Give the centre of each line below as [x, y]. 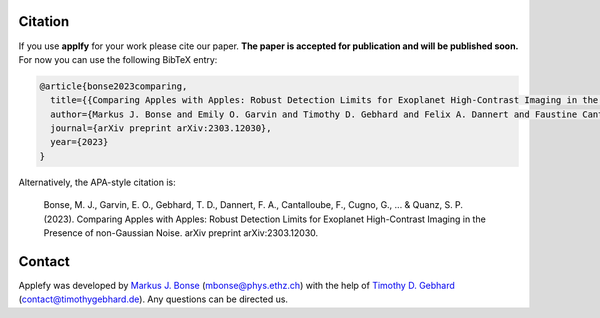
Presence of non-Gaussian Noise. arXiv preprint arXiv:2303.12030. [181, 233]
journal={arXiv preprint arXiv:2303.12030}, [161, 128]
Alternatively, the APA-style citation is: [97, 182]
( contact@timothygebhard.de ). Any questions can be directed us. [153, 299]
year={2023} [79, 142]
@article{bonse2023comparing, [113, 86]
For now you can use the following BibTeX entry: [118, 59]
